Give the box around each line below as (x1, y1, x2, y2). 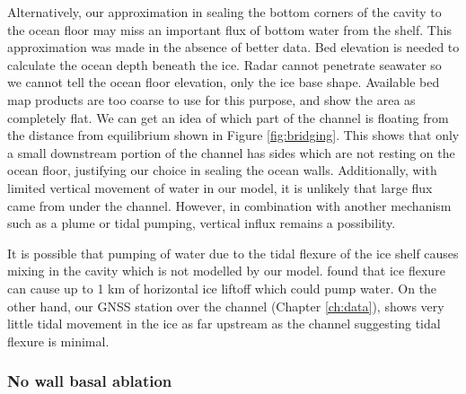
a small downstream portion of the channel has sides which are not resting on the (7, 143, 455, 162)
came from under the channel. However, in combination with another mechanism (7, 196, 452, 215)
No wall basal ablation (7, 370, 172, 392)
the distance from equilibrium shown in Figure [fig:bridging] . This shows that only (7, 126, 460, 144)
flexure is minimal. (7, 331, 110, 350)
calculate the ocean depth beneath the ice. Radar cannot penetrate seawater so (7, 55, 442, 74)
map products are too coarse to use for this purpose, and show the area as (7, 90, 416, 109)
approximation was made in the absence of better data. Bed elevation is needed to (7, 38, 460, 57)
